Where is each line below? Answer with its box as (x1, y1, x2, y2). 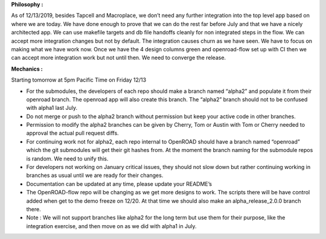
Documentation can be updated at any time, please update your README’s (26, 180, 213, 187)
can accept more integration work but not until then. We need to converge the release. (11, 54, 226, 62)
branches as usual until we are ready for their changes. (26, 172, 164, 179)
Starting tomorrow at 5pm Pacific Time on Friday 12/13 (11, 76, 147, 84)
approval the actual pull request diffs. (26, 130, 119, 137)
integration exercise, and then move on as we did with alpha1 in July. (26, 222, 197, 229)
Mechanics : (11, 65, 43, 72)
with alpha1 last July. (26, 104, 78, 112)
